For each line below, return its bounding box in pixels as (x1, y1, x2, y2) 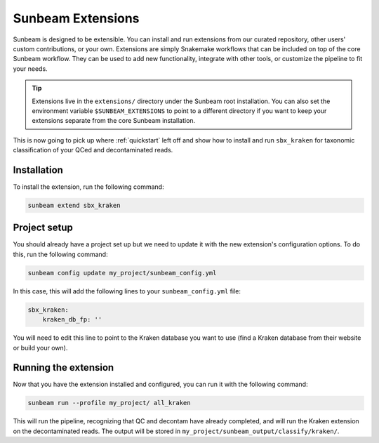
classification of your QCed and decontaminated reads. (13, 146, 173, 154)
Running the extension (13, 362, 114, 373)
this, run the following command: (13, 250, 108, 258)
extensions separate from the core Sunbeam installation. (32, 117, 196, 125)
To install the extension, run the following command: (13, 183, 164, 191)
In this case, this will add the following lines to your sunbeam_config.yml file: (13, 286, 241, 295)
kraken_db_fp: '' (42, 316, 102, 324)
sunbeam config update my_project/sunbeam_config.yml (27, 269, 217, 277)
